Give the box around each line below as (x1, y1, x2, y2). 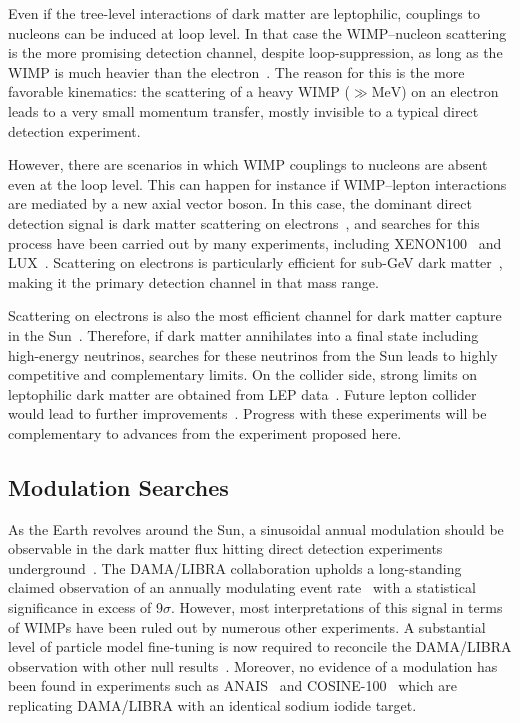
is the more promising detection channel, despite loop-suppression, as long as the (8, 42, 503, 63)
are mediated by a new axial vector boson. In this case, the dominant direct (8, 193, 472, 214)
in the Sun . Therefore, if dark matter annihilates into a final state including (8, 324, 479, 345)
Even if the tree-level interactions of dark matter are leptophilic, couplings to (8, 3, 480, 23)
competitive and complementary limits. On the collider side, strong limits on (8, 364, 478, 385)
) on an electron (401, 81, 499, 102)
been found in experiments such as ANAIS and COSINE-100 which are (8, 675, 457, 696)
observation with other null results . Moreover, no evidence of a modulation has (8, 655, 498, 676)
